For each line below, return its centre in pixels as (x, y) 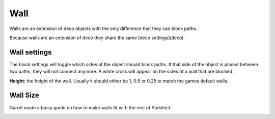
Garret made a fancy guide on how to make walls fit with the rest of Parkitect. (90, 107)
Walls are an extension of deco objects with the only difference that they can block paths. (103, 28)
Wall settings (31, 52)
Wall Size (24, 95)
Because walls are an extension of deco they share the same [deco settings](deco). (97, 38)
